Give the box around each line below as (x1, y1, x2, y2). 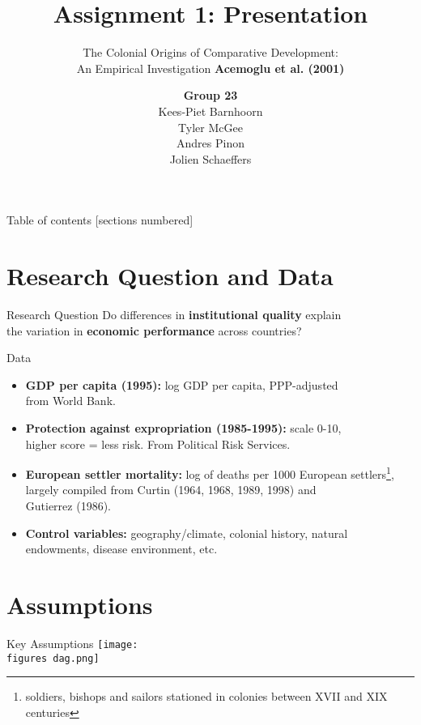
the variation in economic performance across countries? (6, 322, 302, 339)
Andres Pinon (176, 134, 245, 151)
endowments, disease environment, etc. (25, 540, 218, 557)
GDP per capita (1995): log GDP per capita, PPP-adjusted (25, 376, 338, 393)
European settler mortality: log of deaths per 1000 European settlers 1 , (25, 463, 394, 482)
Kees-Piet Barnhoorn (158, 102, 263, 119)
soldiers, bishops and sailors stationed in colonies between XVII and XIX (25, 688, 388, 705)
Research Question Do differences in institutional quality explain (6, 306, 342, 322)
